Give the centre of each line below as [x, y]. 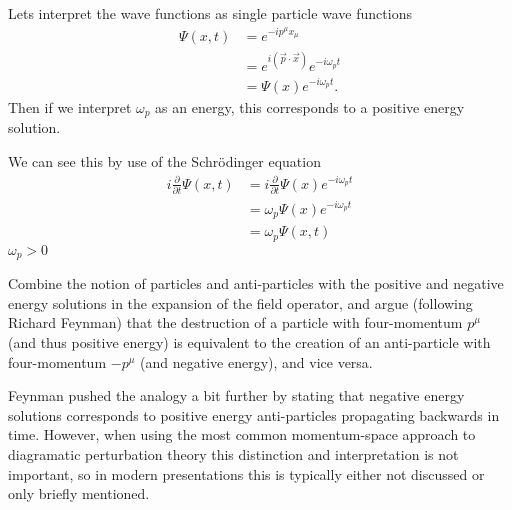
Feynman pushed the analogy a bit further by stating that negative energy [236, 395]
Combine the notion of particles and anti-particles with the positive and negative [256, 283]
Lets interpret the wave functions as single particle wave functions [210, 13]
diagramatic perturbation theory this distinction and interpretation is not [233, 453]
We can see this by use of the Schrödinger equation [164, 161]
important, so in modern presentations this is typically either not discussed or [246, 473]
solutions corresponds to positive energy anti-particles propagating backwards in [254, 414]
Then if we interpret [70, 107]
